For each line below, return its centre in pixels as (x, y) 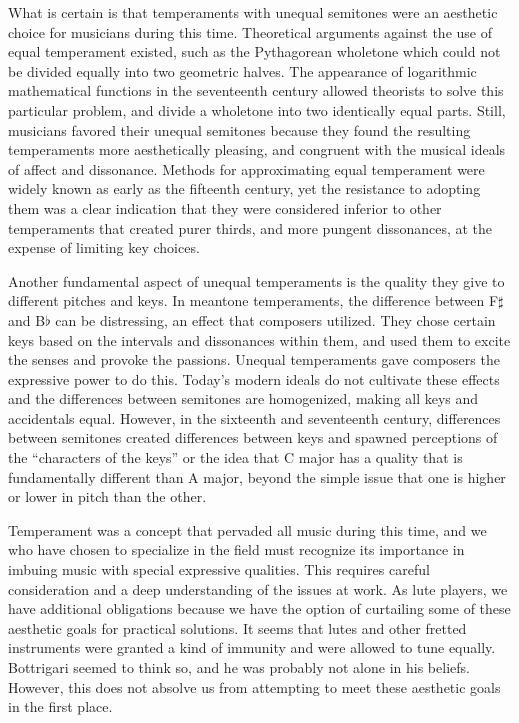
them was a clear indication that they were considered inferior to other (225, 207)
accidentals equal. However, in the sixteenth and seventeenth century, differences (254, 417)
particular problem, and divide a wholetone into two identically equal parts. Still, (257, 109)
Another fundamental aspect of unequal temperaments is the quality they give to (256, 280)
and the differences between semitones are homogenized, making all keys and (243, 398)
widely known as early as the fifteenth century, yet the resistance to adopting (244, 188)
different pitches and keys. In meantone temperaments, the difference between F (253, 300)
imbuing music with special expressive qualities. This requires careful (219, 569)
